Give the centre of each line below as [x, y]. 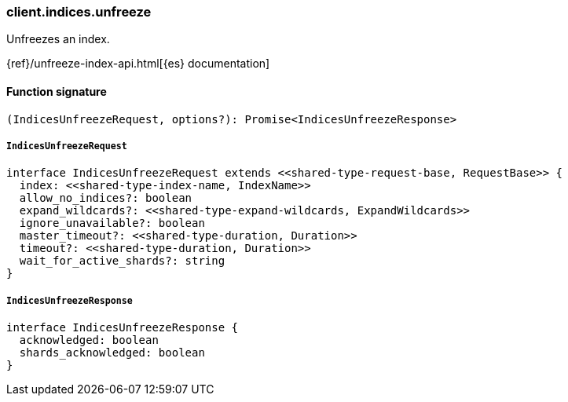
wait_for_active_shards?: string [122, 261]
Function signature [57, 91]
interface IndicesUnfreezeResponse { [123, 328]
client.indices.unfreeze [79, 12]
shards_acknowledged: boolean [112, 353]
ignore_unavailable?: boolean [112, 223]
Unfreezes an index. [58, 39]
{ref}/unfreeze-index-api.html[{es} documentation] [138, 64]
